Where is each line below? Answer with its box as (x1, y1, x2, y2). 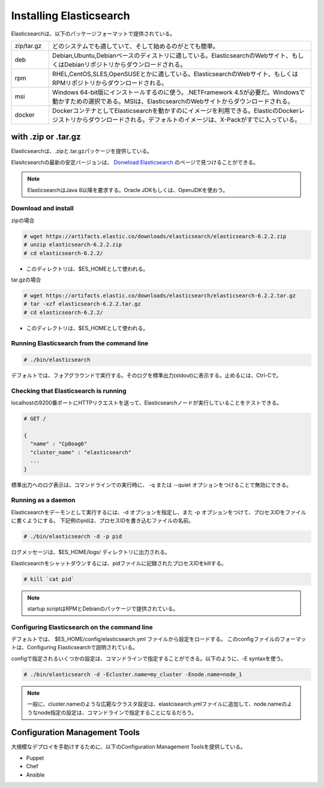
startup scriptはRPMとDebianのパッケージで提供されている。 (27, 605, 179, 612)
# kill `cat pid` (23, 576, 75, 582)
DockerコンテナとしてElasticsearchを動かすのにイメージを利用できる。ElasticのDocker (52, 106, 299, 115)
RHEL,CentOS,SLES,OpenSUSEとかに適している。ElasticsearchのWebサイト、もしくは (52, 70, 298, 78)
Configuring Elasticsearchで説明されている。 (26, 644, 138, 651)
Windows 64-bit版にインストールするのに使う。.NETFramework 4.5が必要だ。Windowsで (52, 88, 305, 96)
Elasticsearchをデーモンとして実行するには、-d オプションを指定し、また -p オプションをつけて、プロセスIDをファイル (11, 508, 307, 516)
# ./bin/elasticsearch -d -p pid (23, 533, 122, 540)
